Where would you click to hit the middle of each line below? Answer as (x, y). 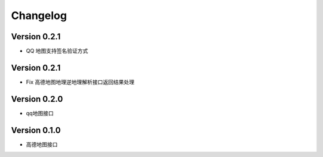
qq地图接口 (40, 113)
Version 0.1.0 (36, 130)
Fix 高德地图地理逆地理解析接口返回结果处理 (80, 82)
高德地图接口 (42, 144)
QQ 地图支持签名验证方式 (57, 51)
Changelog (39, 15)
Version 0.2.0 (37, 99)
